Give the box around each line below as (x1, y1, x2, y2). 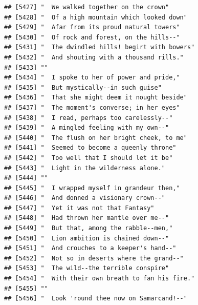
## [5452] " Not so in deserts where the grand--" (4, 254, 184, 262)
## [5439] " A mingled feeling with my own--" (4, 124, 169, 132)
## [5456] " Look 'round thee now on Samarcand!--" (4, 295, 187, 302)
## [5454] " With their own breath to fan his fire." (4, 275, 195, 282)
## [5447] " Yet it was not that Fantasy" (4, 204, 155, 212)
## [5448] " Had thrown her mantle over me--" (4, 214, 169, 222)
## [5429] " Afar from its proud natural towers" (4, 24, 180, 31)
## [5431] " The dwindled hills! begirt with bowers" (4, 44, 195, 51)
